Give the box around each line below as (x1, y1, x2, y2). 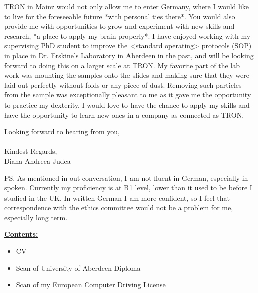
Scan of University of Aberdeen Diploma (16, 262, 141, 273)
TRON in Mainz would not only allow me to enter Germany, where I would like (4, 1, 249, 11)
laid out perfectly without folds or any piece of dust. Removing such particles (4, 79, 242, 90)
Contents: (4, 229, 38, 239)
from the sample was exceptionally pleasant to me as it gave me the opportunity (4, 89, 251, 100)
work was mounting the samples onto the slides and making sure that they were (4, 70, 249, 80)
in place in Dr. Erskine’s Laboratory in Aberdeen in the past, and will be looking (4, 50, 254, 60)
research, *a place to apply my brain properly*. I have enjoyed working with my (4, 30, 251, 41)
